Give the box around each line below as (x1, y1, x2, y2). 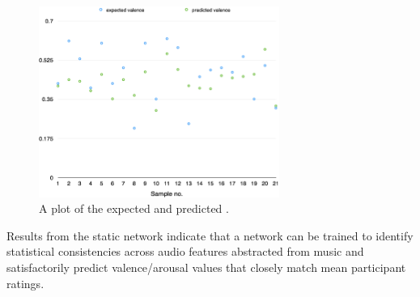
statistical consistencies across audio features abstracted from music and (6, 243, 364, 260)
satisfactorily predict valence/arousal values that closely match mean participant (6, 258, 406, 275)
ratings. (6, 274, 45, 291)
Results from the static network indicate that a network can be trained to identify (6, 227, 414, 244)
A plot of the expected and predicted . (39, 200, 229, 217)
